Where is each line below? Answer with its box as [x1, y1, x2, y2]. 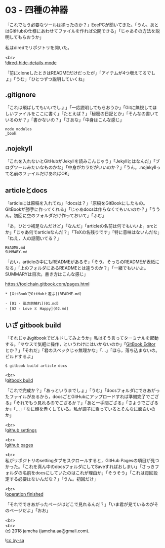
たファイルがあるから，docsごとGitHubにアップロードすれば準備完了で [5, 393, 151, 400]
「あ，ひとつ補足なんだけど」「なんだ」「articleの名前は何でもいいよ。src [5, 223, 154, 229]
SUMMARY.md [5, 250, 28, 255]
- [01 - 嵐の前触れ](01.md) [5, 301, 59, 306]
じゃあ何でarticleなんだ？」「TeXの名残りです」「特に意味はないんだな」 [15, 229, 160, 235]
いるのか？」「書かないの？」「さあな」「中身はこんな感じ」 [5, 117, 124, 122]
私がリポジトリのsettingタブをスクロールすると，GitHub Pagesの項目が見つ [5, 458, 160, 464]
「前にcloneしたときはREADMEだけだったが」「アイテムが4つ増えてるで [5, 70, 152, 76]
